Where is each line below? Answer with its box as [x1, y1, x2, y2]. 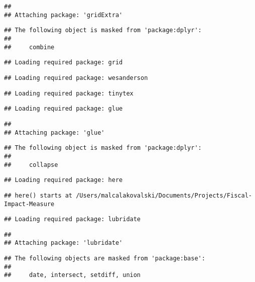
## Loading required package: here [4, 176, 123, 184]
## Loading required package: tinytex [4, 89, 134, 97]
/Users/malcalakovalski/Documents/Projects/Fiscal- [76, 192, 252, 199]
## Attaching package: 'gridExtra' [4, 11, 123, 19]
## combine [4, 43, 55, 51]
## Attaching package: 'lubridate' [4, 239, 123, 247]
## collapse [4, 161, 58, 168]
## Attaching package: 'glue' [4, 129, 105, 136]
